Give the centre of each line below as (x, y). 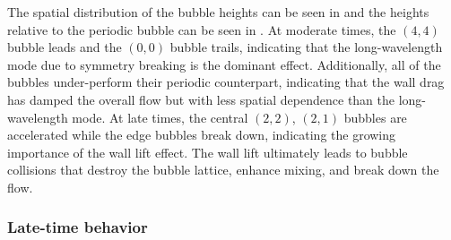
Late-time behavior (78, 227)
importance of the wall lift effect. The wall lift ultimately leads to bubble (208, 152)
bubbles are (375, 117)
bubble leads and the (65, 47)
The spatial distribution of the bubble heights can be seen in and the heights (218, 12)
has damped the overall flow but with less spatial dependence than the (201, 99)
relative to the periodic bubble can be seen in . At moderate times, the (202, 29)
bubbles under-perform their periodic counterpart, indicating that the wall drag (226, 82)
